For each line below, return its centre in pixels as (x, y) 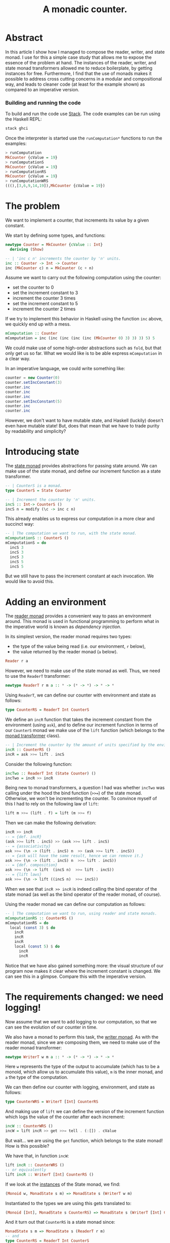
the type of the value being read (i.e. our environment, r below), (79, 646)
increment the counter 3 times (44, 298)
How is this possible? (27, 1146)
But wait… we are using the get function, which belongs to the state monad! (84, 1141)
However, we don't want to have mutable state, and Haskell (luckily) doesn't (84, 421)
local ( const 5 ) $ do (37, 946)
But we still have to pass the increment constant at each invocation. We (80, 576)
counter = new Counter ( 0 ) (32, 378)
